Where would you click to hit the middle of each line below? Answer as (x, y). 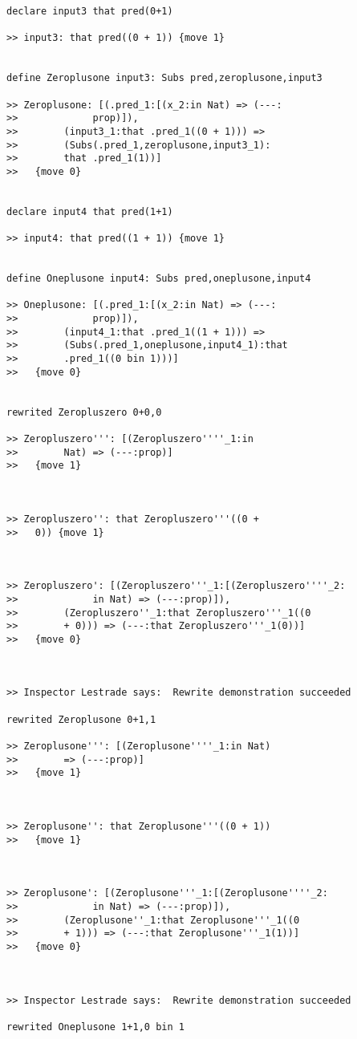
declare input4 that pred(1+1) (90, 211)
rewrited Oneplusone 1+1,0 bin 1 (95, 1027)
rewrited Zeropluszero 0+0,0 (84, 412)
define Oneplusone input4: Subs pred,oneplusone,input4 (159, 279)
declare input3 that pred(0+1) (90, 11)
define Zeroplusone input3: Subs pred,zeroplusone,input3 (164, 78)
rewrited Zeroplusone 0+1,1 (81, 719)
